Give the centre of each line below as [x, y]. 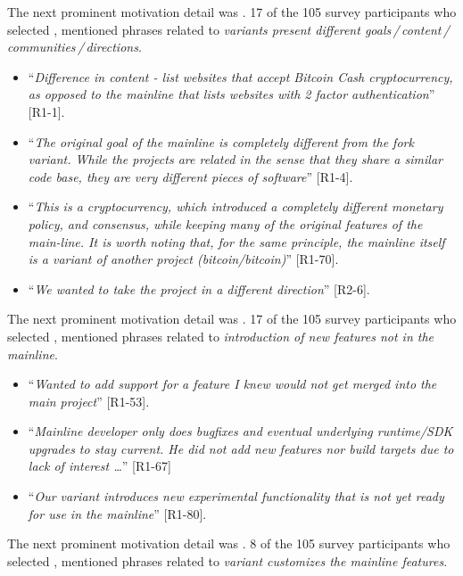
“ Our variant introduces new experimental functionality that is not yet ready [236, 496]
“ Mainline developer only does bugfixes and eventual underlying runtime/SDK [240, 431]
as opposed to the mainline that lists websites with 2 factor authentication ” [231, 94]
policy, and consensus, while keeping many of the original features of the [225, 223]
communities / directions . [74, 47]
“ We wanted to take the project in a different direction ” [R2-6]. [199, 288]
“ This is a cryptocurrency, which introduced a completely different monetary [236, 206]
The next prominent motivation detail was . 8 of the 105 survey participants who [229, 543]
